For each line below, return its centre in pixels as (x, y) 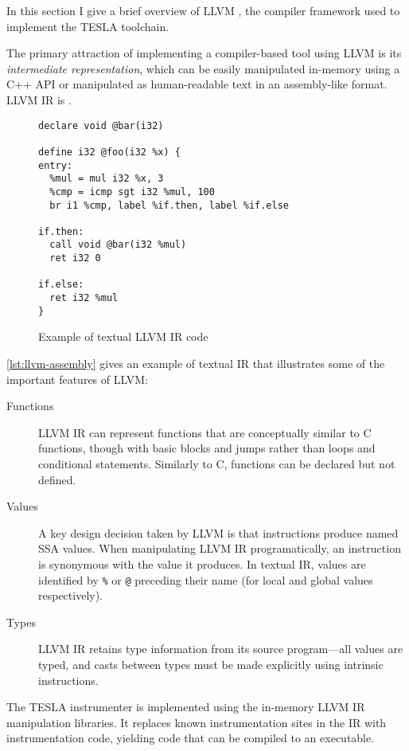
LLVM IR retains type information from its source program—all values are (221, 649)
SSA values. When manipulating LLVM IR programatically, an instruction (220, 548)
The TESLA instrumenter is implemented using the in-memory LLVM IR (186, 707)
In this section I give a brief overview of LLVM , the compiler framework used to (203, 10)
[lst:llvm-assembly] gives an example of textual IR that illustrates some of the (196, 363)
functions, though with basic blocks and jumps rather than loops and (207, 448)
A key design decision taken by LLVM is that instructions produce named (218, 532)
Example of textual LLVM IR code (123, 336)
